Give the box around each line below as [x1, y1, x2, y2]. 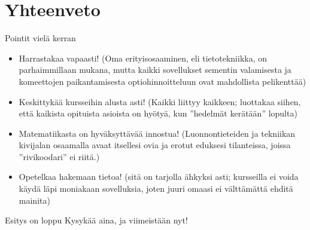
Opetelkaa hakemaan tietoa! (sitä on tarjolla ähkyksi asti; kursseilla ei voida [19, 170, 299, 183]
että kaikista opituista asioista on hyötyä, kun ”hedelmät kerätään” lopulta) [19, 107, 297, 119]
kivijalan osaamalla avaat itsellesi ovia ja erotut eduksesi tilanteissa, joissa [19, 139, 291, 151]
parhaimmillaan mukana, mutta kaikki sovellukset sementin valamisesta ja [19, 63, 291, 76]
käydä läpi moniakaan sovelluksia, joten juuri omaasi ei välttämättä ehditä [19, 182, 293, 195]
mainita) [19, 194, 50, 206]
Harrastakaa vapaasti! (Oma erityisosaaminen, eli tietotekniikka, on [19, 51, 268, 64]
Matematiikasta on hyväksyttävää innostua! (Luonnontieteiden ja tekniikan [19, 127, 296, 139]
